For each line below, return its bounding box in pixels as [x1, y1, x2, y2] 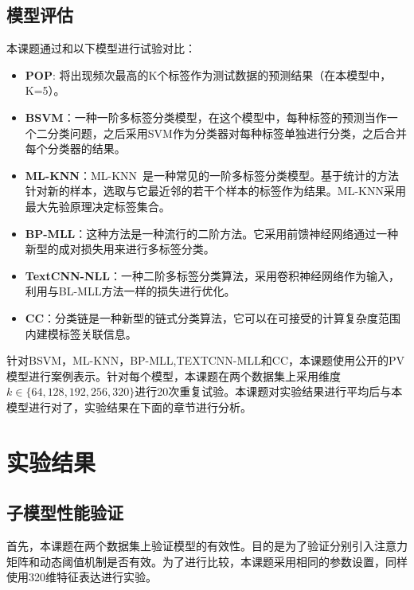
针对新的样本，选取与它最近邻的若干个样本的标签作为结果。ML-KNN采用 [25, 182, 406, 199]
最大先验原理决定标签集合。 [25, 197, 170, 214]
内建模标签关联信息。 [25, 325, 137, 342]
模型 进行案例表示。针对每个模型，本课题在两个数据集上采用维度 [6, 367, 341, 384]
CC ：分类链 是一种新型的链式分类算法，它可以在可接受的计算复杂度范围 [25, 309, 401, 326]
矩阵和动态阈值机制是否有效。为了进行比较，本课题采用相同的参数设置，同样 [6, 553, 408, 569]
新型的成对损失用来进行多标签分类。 [25, 240, 215, 257]
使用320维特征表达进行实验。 [6, 569, 157, 585]
